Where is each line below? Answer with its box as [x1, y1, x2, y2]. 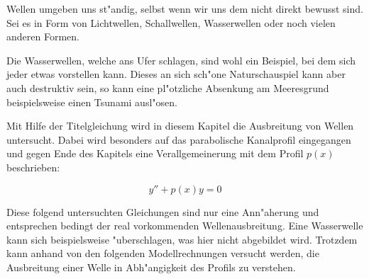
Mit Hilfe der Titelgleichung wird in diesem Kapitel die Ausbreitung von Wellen [6, 118, 354, 133]
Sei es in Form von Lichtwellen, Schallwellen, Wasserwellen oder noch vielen [6, 15, 336, 30]
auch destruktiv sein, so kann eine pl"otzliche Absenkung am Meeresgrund [6, 80, 329, 95]
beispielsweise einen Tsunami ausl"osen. [6, 94, 177, 109]
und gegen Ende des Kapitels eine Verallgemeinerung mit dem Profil [6, 146, 304, 161]
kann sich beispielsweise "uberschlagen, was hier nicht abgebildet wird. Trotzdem [6, 232, 358, 246]
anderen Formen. [6, 29, 79, 44]
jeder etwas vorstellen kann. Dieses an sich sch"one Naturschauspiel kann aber [6, 67, 346, 81]
